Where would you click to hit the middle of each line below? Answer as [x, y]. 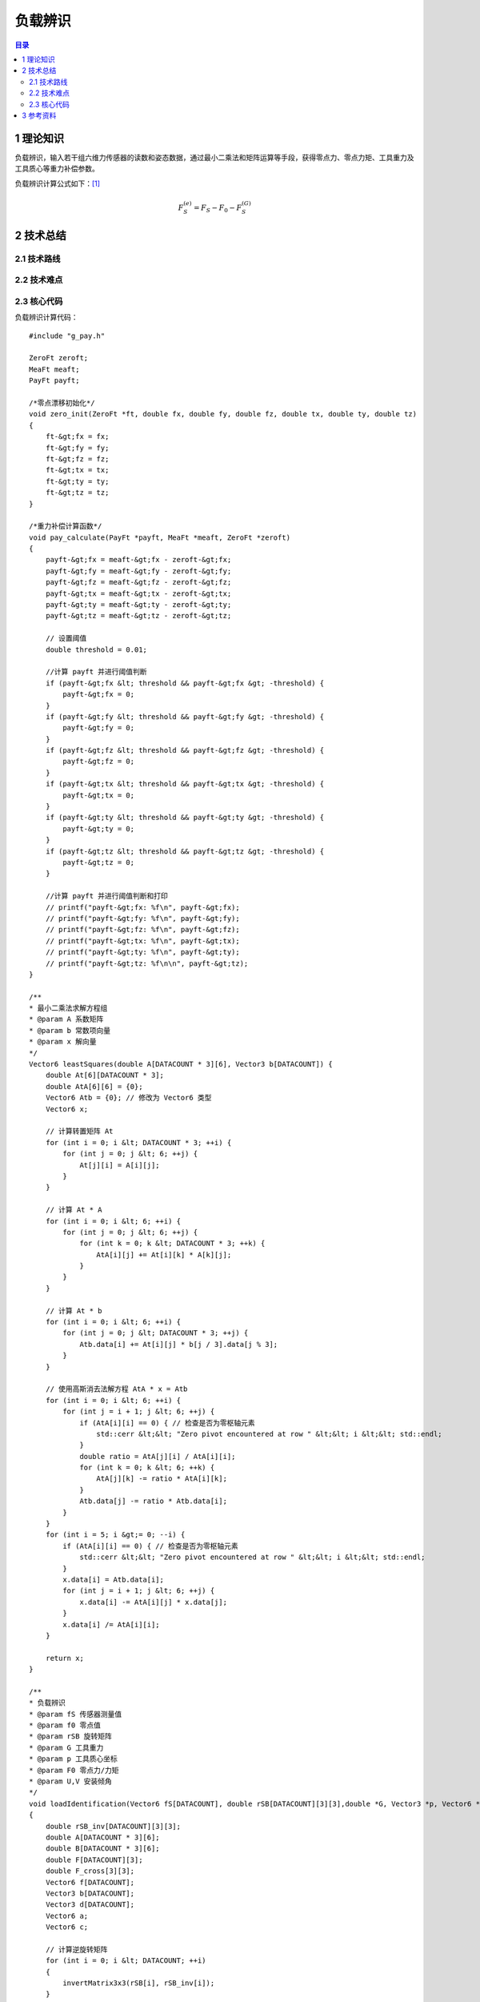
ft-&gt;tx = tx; [77, 470]
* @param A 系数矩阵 [66, 1019]
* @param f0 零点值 [65, 1725]
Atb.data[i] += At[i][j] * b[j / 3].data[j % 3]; [179, 1344]
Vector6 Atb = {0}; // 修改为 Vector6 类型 [128, 1098]
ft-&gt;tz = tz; [77, 493]
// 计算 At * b [74, 1311]
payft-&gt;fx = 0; [99, 694]
